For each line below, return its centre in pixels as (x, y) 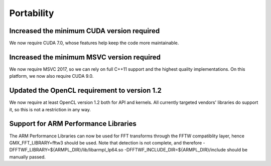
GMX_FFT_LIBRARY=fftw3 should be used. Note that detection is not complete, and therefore (106, 142)
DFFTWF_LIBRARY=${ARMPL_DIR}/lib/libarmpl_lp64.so (66, 150)
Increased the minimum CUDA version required (85, 31)
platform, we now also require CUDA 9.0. (51, 76)
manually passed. (28, 157)
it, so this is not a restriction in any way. (50, 109)
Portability (32, 13)
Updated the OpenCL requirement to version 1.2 (85, 91)
